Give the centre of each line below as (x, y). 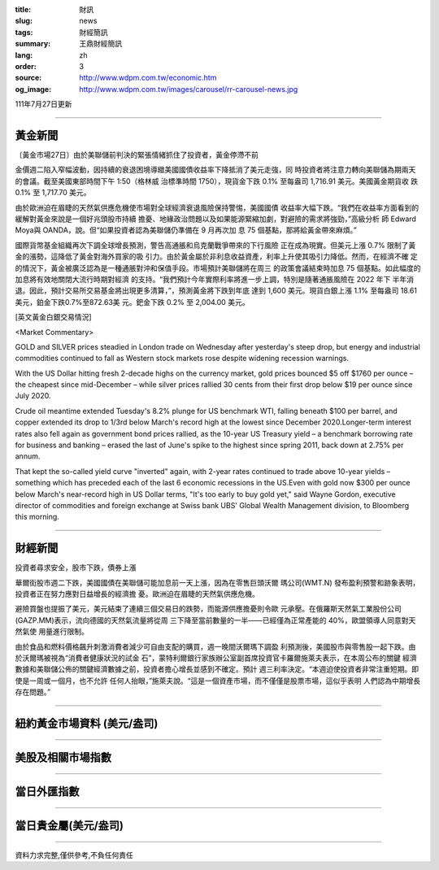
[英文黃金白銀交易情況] (54, 317)
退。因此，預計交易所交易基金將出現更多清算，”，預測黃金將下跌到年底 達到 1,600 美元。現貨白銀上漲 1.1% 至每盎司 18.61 (216, 291)
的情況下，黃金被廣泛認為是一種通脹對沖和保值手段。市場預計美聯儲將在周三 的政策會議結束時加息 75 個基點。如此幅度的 (218, 268)
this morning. (37, 517)
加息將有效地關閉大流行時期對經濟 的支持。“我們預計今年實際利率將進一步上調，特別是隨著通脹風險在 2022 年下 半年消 (215, 279)
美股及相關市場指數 (63, 757)
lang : (24, 55)
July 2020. (33, 396)
